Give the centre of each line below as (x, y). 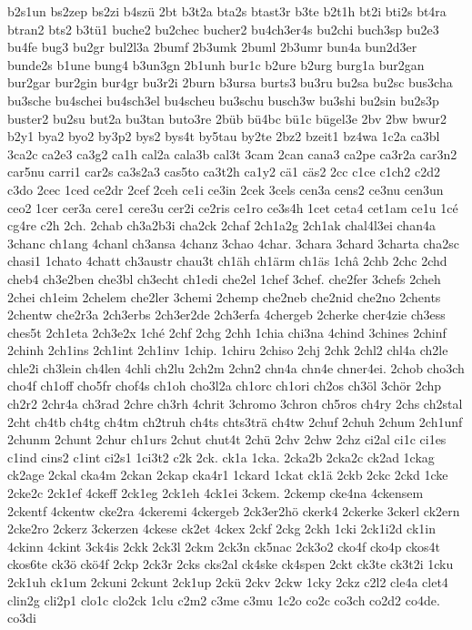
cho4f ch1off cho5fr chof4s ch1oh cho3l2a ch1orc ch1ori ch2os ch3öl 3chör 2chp (225, 386)
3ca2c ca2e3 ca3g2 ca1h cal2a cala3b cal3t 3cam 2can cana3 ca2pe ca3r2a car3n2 (232, 153)
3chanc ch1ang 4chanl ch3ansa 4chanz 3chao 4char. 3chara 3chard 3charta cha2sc (233, 243)
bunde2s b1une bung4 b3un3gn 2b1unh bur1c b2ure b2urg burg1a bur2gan (216, 64)
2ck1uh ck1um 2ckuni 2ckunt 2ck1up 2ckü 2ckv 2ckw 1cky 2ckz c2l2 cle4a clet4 (228, 582)
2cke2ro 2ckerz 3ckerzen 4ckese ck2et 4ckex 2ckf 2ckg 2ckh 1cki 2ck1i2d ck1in (221, 528)
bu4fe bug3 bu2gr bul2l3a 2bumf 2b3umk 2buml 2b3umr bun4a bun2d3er (212, 47)
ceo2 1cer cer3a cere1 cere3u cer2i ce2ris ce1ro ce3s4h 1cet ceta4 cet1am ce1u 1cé (233, 207)
